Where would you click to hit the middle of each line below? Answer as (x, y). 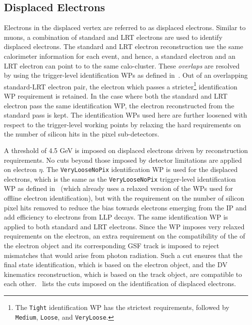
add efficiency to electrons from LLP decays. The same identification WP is (116, 217)
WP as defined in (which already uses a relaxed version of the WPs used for (118, 188)
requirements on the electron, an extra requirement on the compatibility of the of (125, 236)
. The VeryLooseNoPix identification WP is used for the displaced (140, 169)
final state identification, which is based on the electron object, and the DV (116, 265)
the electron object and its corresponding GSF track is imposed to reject (112, 246)
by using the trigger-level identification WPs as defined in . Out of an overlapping (126, 75)
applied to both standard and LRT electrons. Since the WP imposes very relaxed (124, 226)
